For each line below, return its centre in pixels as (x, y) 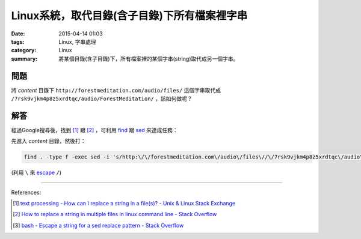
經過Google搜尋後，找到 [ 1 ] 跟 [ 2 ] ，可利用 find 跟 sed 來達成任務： (95, 130)
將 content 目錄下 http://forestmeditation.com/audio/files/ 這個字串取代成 (116, 90)
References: (26, 192)
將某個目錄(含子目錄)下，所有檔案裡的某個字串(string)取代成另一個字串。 (149, 59)
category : (24, 50)
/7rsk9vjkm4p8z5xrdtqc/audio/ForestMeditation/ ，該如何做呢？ (102, 98)
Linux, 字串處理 (77, 41)
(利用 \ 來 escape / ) (36, 173)
